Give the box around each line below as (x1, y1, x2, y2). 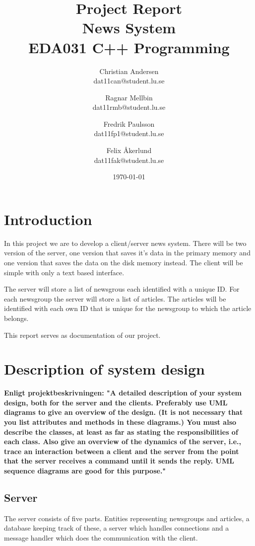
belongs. (4, 312, 29, 323)
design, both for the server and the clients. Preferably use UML (4, 397, 228, 407)
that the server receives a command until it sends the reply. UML (4, 456, 234, 466)
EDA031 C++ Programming (28, 37, 230, 57)
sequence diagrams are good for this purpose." (4, 466, 166, 475)
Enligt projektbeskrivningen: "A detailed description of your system (4, 388, 242, 398)
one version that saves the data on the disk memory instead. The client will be (4, 257, 243, 267)
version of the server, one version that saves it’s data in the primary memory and (4, 247, 251, 258)
